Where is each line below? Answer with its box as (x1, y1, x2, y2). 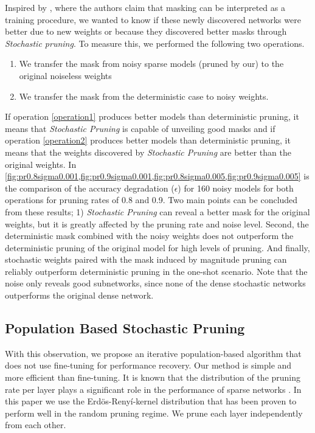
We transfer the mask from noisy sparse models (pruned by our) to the (19, 57, 284, 70)
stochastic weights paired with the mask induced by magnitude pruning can (5, 253, 287, 266)
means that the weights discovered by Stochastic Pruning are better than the (5, 145, 291, 158)
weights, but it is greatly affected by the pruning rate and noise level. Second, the (5, 217, 309, 230)
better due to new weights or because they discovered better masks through (5, 25, 287, 38)
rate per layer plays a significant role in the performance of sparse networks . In (5, 383, 302, 395)
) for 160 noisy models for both (178, 181, 294, 194)
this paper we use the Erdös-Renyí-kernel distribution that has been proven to (5, 395, 297, 407)
